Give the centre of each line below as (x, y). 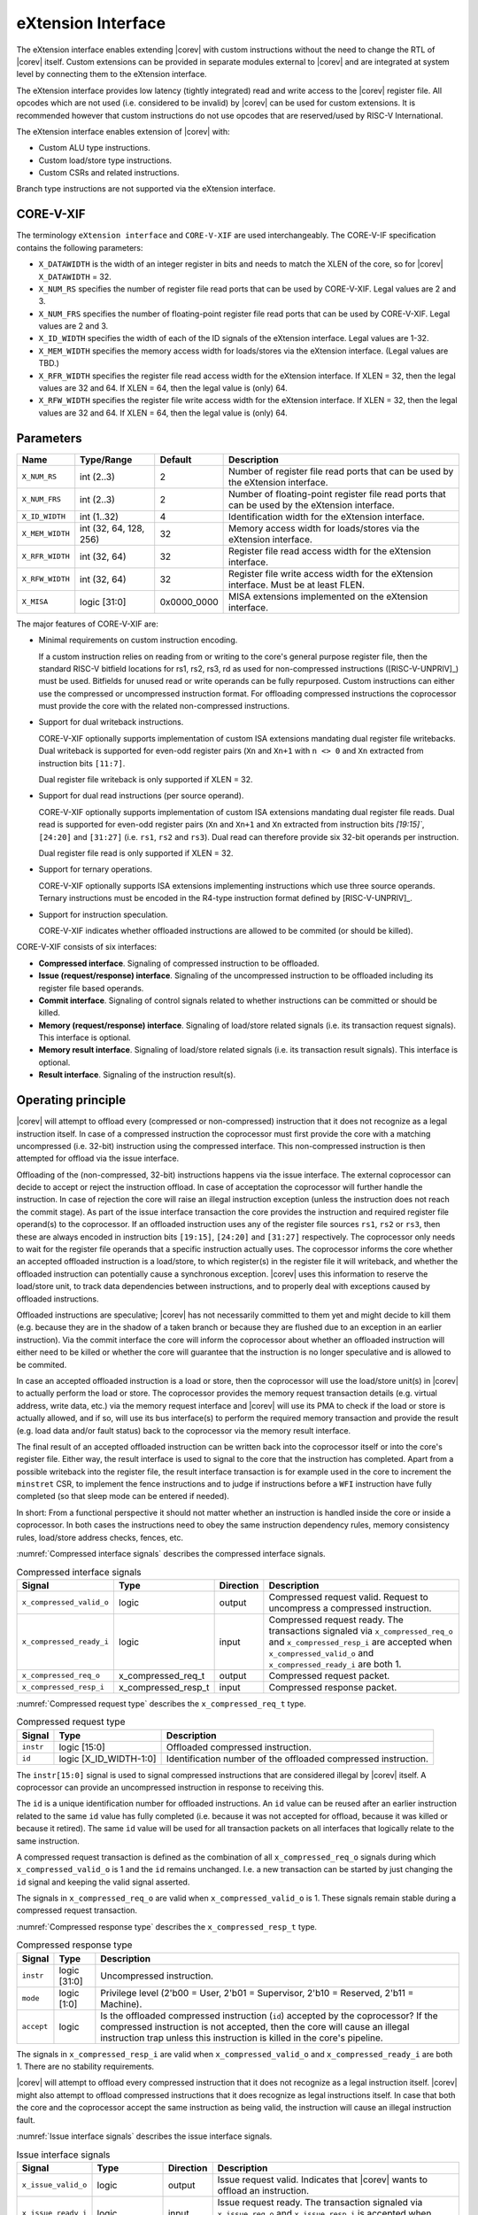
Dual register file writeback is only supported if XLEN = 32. (146, 780)
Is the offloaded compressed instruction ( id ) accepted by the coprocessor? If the (269, 2016)
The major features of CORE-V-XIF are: (87, 624)
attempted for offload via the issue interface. (98, 1158)
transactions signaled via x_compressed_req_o (361, 1630)
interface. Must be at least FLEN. (297, 585)
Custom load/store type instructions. (105, 160)
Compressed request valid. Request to (348, 1597)
